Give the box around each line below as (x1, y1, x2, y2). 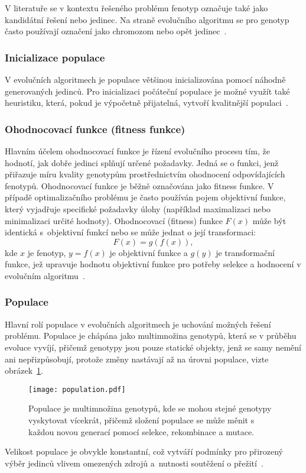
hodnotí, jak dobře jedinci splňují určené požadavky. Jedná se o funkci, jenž (5, 156, 279, 169)
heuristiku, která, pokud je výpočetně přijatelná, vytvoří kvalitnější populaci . (5, 96, 288, 109)
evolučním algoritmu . (5, 269, 85, 281)
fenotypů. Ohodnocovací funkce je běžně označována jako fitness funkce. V (5, 179, 274, 192)
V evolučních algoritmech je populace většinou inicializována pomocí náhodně (5, 73, 286, 85)
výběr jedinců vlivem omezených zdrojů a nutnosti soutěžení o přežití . (5, 456, 263, 469)
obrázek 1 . (5, 364, 44, 377)
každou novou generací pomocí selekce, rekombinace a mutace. (28, 425, 254, 438)
